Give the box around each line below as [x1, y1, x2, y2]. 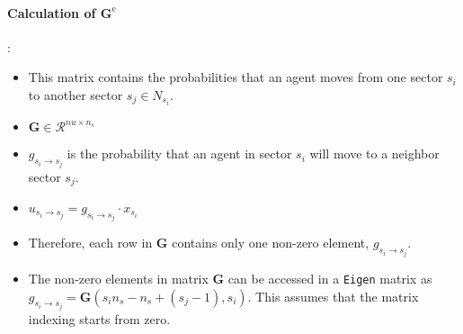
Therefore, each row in [28, 233, 153, 252]
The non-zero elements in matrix [28, 268, 209, 287]
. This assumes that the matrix [247, 286, 419, 305]
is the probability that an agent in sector [67, 144, 292, 163]
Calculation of [7, 3, 96, 22]
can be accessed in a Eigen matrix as [227, 268, 432, 287]
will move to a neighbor [309, 144, 440, 163]
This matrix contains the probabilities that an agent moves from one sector [28, 68, 443, 86]
